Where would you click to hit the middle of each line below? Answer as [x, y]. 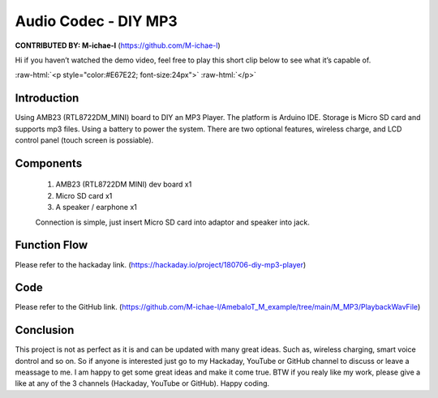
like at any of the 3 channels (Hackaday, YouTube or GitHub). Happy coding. [142, 383]
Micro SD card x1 [84, 195]
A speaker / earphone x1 [97, 208]
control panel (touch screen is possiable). [84, 140]
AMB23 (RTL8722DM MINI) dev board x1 [124, 184]
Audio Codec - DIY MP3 [96, 21]
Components [49, 163]
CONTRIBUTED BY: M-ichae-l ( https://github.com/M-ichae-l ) [118, 45]
